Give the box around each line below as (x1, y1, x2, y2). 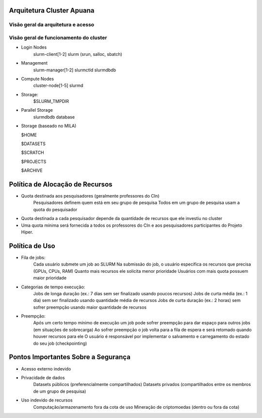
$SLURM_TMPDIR (33, 99, 69, 104)
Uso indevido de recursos (21, 397, 73, 403)
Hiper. (21, 229, 33, 235)
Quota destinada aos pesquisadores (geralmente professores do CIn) (21, 193, 160, 199)
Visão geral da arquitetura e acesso (9, 21, 95, 28)
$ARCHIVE (21, 167, 43, 173)
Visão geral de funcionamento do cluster (9, 34, 107, 41)
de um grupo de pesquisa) (33, 388, 86, 394)
